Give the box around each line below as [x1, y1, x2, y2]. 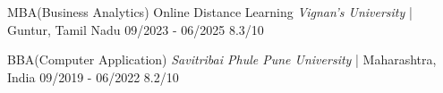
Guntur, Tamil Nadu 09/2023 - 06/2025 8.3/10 [7, 20, 264, 38]
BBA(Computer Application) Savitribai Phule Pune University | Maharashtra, [7, 50, 437, 69]
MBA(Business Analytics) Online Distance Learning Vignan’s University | [7, 3, 413, 21]
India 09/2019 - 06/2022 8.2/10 [7, 67, 179, 86]
